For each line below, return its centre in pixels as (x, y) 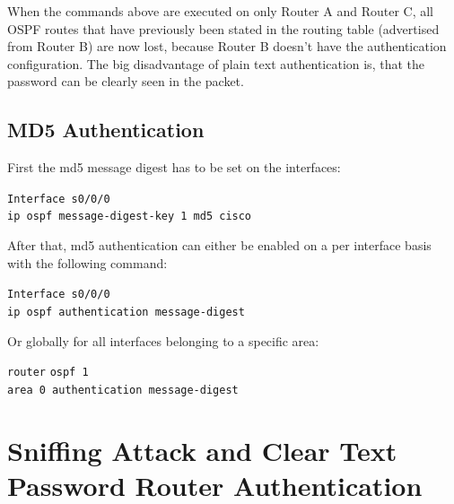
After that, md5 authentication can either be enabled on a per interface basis (219, 245)
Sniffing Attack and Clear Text (202, 450)
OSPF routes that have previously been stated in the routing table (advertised (223, 28)
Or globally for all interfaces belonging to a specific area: (163, 340)
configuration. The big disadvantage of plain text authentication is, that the (216, 63)
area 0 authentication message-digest (123, 390)
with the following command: (87, 262)
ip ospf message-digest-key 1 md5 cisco (130, 217)
